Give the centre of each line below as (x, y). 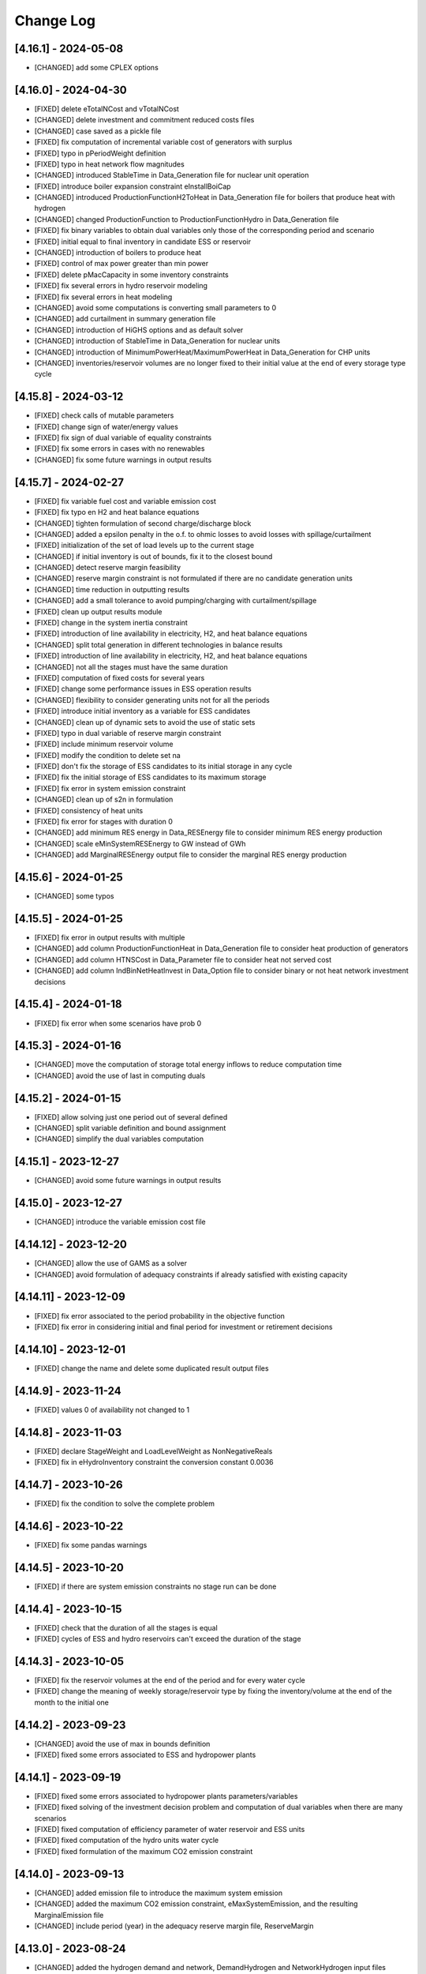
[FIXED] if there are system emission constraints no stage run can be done (155, 1586)
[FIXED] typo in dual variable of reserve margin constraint (128, 733)
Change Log (55, 21)
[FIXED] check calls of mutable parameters (104, 415)
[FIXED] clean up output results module (98, 611)
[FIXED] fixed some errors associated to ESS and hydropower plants (145, 1754)
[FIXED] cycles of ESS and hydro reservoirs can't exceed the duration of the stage (168, 1639)
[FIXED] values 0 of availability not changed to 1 (112, 1409)
